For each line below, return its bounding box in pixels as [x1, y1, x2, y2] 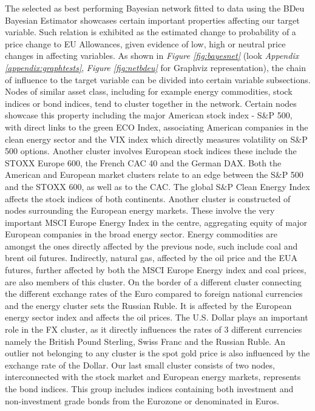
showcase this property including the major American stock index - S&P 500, [5, 109, 293, 121]
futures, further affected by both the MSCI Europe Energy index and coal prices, [5, 263, 307, 276]
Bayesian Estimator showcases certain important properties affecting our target [5, 13, 300, 26]
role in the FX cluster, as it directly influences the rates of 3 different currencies [5, 323, 302, 336]
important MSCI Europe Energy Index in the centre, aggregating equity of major [5, 216, 308, 228]
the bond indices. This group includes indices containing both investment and [5, 382, 294, 395]
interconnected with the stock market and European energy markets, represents [5, 370, 301, 383]
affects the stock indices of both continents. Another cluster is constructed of [5, 192, 291, 205]
